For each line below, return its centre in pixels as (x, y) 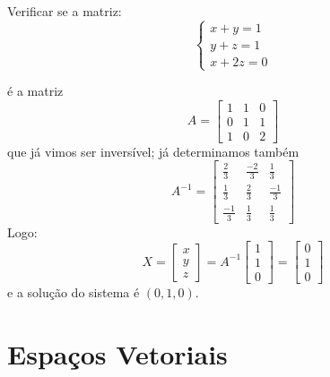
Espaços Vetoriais (117, 354)
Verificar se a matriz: (65, 11)
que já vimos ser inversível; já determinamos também (153, 151)
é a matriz (35, 91)
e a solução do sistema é (74, 292)
